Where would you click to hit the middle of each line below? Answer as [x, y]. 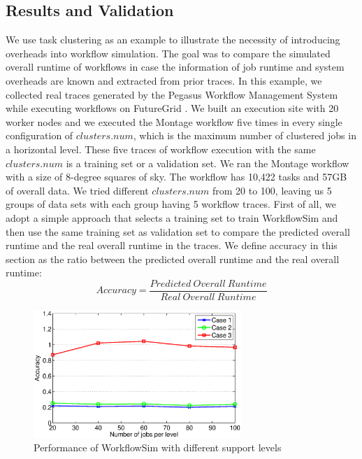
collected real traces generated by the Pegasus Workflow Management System [172, 94]
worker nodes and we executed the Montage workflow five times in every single [174, 121]
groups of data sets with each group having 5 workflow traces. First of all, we [171, 204]
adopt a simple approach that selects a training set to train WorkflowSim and [172, 217]
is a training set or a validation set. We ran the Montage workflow [208, 163]
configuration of [39, 135]
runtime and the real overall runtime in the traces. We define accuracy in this [172, 245]
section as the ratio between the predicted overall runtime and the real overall [173, 259]
